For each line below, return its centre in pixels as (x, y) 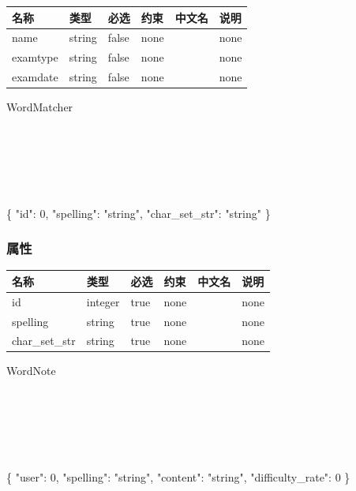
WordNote (31, 371)
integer (103, 301)
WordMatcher (40, 107)
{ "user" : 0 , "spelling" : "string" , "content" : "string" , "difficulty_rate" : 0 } (178, 476)
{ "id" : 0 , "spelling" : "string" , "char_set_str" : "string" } (139, 213)
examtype (35, 57)
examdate (35, 77)
